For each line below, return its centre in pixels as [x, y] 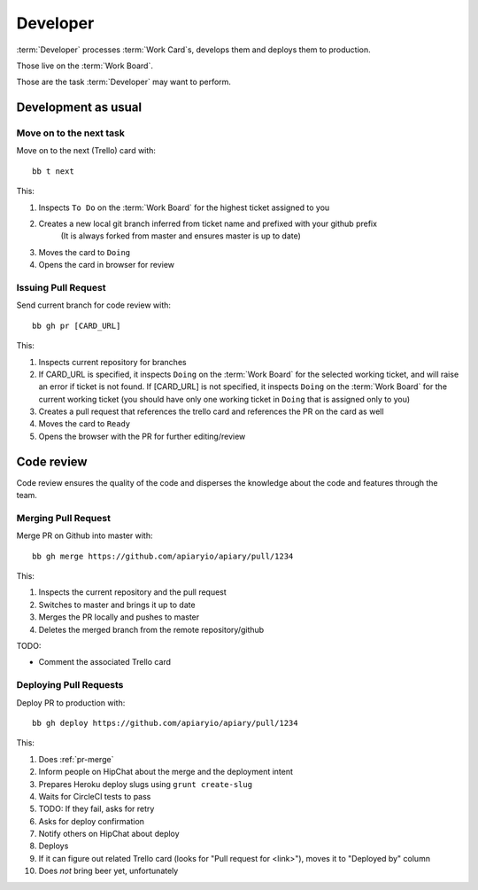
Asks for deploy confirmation [92, 821]
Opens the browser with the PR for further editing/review [142, 436]
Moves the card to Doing [85, 252]
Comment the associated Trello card [105, 662]
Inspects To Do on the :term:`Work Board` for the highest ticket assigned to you [184, 207]
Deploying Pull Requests [70, 685]
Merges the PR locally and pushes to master [119, 617]
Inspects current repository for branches [112, 362]
